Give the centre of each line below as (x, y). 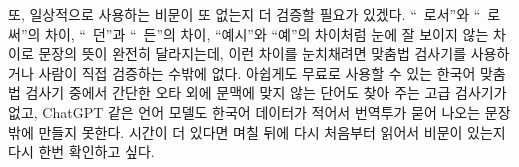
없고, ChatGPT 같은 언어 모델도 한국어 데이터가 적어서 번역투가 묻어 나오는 (244, 111)
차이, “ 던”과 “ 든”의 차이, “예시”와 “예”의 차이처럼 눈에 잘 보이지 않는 (267, 33)
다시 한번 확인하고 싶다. (81, 151)
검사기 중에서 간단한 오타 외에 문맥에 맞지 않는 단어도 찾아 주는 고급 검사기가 (266, 92)
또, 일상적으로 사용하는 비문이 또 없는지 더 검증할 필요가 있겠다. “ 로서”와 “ (244, 14)
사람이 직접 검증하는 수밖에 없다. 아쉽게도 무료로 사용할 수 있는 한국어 (257, 72)
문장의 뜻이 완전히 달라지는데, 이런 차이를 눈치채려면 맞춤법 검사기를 (252, 53)
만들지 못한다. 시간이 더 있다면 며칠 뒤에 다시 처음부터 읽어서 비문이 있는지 (272, 131)
